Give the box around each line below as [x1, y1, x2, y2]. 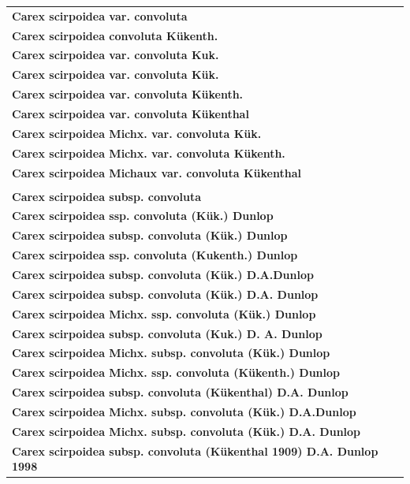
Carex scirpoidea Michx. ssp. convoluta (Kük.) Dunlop [12, 305, 316, 322]
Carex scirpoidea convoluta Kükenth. [12, 27, 218, 43]
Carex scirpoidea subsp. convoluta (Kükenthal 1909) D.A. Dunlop [12, 442, 378, 459]
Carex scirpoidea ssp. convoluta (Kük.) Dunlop [12, 207, 274, 224]
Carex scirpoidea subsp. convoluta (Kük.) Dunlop [12, 227, 288, 244]
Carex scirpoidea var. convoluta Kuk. [12, 47, 219, 63]
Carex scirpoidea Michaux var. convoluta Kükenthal [12, 164, 301, 181]
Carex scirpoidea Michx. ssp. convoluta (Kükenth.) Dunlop [12, 364, 340, 381]
